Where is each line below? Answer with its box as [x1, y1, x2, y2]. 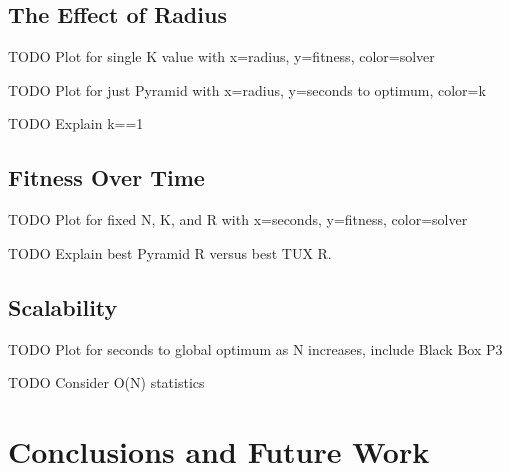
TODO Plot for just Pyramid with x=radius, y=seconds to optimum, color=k [8, 79, 486, 100]
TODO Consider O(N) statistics [8, 372, 205, 393]
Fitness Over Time [8, 162, 205, 193]
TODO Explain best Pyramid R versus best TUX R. [8, 242, 332, 263]
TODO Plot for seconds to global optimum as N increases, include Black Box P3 [8, 338, 503, 359]
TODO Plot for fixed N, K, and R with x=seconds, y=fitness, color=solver [8, 209, 468, 230]
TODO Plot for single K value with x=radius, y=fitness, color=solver [8, 46, 435, 67]
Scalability [8, 291, 118, 322]
